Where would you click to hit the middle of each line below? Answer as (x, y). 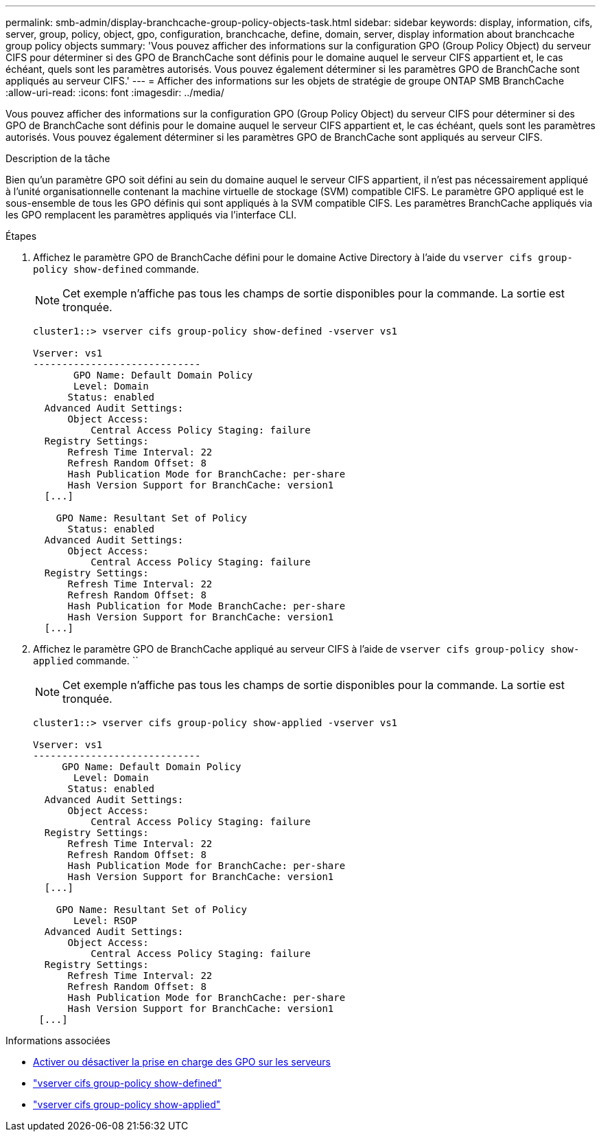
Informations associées (58, 1040)
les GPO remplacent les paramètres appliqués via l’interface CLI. (151, 215)
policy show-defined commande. (116, 269)
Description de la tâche (58, 158)
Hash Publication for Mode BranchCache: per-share (207, 606)
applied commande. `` (86, 661)
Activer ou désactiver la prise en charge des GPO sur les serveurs (182, 1062)
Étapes (21, 236)
